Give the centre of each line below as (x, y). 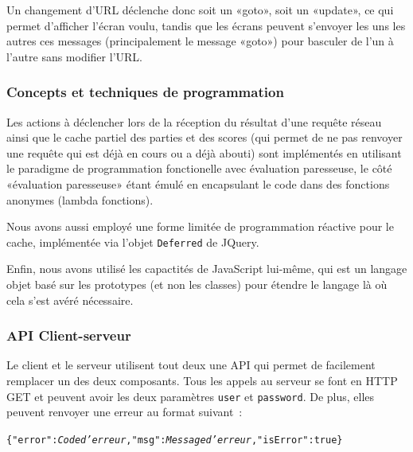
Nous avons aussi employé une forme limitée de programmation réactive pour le (200, 226)
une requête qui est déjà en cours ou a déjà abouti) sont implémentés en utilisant (204, 152)
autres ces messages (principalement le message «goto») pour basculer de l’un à (200, 41)
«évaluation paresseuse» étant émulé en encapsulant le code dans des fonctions (198, 183)
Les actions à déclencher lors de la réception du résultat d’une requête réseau (194, 121)
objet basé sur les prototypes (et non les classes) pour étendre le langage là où (197, 284)
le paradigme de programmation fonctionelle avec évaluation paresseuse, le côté (199, 168)
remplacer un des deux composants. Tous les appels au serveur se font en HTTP (202, 380)
